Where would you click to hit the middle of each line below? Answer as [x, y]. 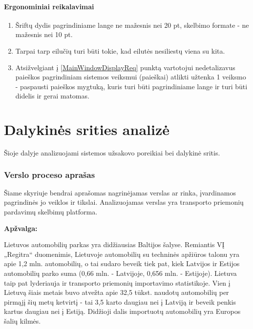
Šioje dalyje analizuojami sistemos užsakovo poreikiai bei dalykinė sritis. [112, 153]
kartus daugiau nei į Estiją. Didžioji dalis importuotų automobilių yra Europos [122, 311]
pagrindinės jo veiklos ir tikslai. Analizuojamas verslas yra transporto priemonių [124, 202]
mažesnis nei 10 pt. [44, 34]
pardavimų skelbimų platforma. [51, 212]
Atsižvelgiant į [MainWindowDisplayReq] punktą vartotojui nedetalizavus [125, 67]
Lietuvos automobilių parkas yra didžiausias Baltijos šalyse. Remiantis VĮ [114, 244]
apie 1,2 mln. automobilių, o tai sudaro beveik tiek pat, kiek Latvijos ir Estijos [122, 263]
